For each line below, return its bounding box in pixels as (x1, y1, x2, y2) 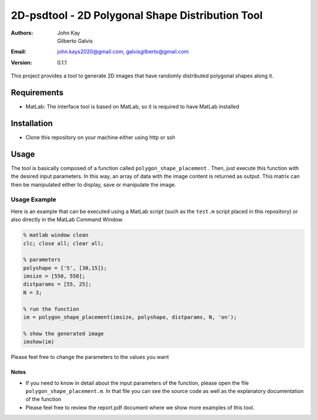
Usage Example (11, 195, 56, 204)
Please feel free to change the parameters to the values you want (11, 354, 169, 361)
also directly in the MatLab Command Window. (11, 216, 124, 223)
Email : (11, 48, 26, 55)
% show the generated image (23, 330, 104, 337)
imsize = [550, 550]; (23, 273, 86, 280)
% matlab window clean (23, 232, 89, 239)
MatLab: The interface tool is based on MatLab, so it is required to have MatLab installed (25, 103, 240, 110)
